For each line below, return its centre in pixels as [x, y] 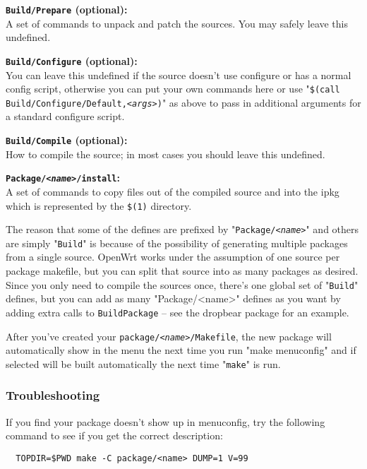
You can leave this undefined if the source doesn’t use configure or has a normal [179, 75]
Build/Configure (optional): [72, 60]
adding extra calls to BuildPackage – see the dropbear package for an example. [178, 312]
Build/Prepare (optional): [67, 9]
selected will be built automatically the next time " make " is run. [143, 363]
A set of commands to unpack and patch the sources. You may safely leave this [177, 23]
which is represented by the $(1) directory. [99, 205]
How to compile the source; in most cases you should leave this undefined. [166, 154]
